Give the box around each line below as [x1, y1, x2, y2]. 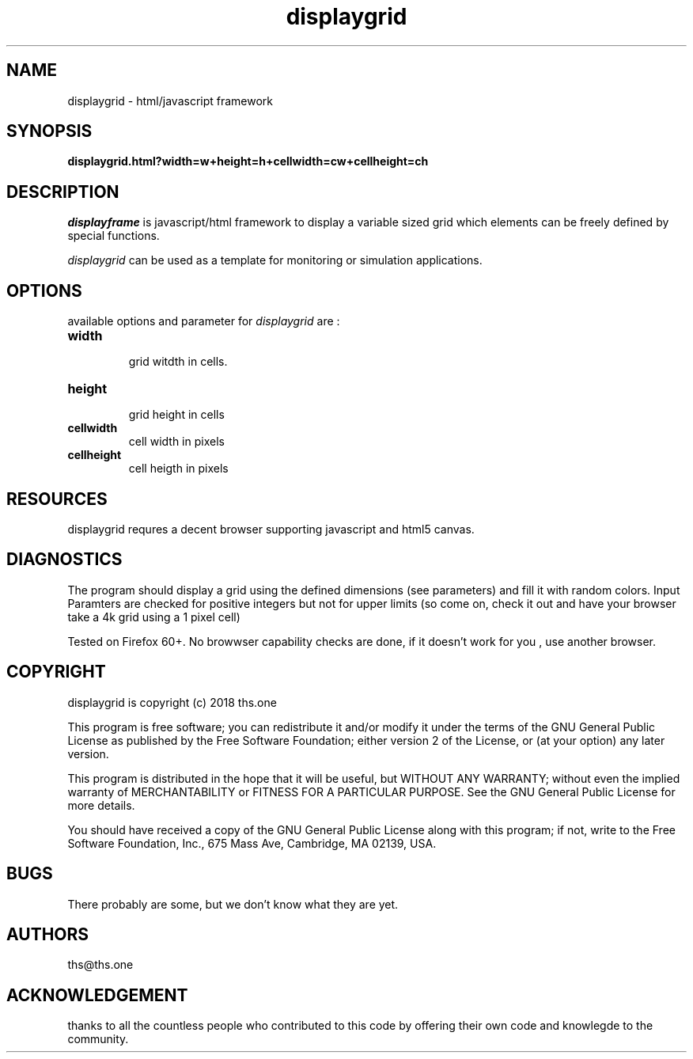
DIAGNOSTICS [6, 549, 123, 570]
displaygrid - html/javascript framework [67, 93, 274, 108]
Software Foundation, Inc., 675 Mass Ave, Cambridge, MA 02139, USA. [67, 836, 437, 850]
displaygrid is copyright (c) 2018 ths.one [67, 695, 277, 709]
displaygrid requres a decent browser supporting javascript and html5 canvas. [67, 522, 475, 536]
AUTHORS [6, 924, 89, 944]
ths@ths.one [67, 958, 134, 972]
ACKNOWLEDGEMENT [6, 985, 188, 1005]
